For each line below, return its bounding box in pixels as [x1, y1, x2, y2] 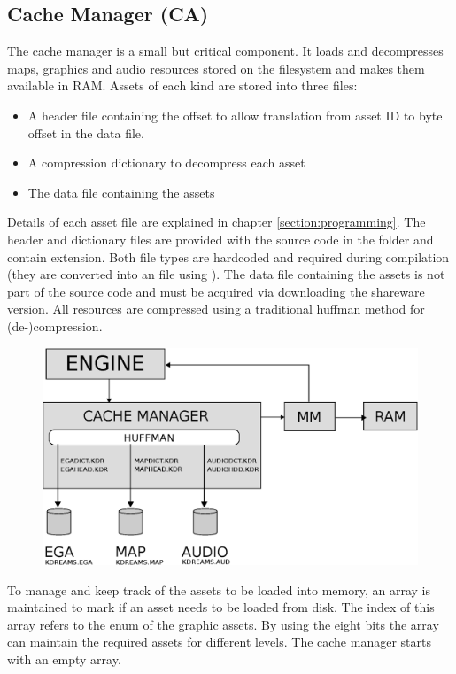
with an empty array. [7, 650, 121, 669]
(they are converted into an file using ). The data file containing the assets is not [7, 265, 445, 283]
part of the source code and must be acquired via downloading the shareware [7, 282, 425, 300]
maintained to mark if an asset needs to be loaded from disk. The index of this [7, 598, 435, 616]
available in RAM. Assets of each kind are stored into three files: [7, 76, 358, 95]
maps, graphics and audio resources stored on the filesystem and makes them [7, 58, 425, 77]
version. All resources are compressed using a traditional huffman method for [7, 299, 425, 318]
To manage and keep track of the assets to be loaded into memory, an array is [7, 580, 430, 599]
